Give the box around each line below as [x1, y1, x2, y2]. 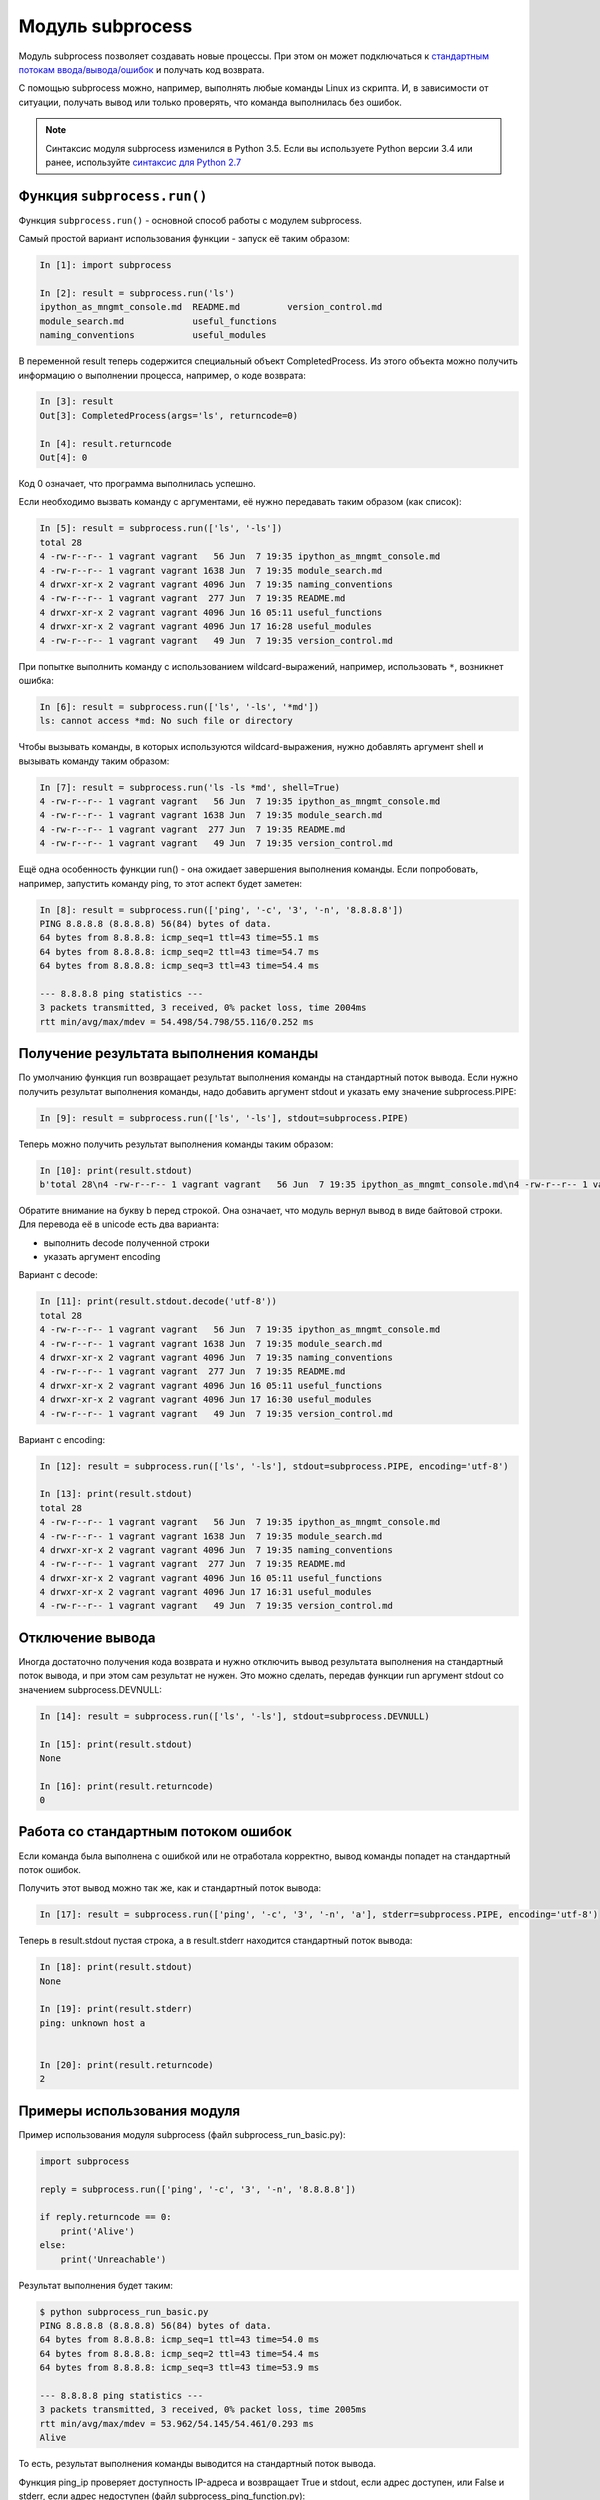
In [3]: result [39, 396, 114, 407]
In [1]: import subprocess [39, 260, 172, 271]
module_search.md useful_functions [39, 315, 277, 327]
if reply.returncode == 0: [39, 2211, 172, 2223]
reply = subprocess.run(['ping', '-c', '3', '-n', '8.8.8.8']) [39, 2183, 357, 2195]
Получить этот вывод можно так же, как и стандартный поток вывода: [18, 1882, 322, 1894]
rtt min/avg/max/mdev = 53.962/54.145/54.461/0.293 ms [39, 2418, 314, 2429]
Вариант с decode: [18, 1269, 99, 1281]
